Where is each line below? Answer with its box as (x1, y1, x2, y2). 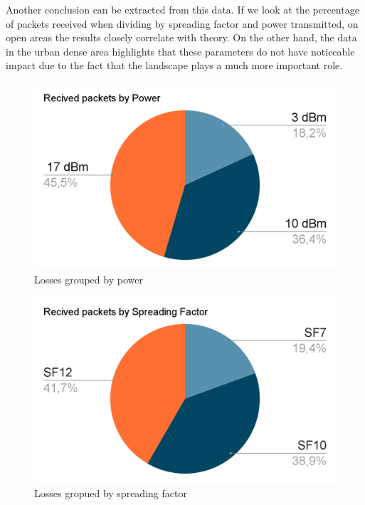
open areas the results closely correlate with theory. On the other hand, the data (6, 30, 357, 45)
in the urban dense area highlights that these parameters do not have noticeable (6, 43, 355, 58)
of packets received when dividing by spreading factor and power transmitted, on (6, 16, 359, 31)
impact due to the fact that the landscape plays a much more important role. (6, 58, 343, 73)
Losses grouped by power (34, 271, 143, 286)
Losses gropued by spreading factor (34, 485, 187, 500)
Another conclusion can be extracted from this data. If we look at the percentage (6, 2, 359, 16)
